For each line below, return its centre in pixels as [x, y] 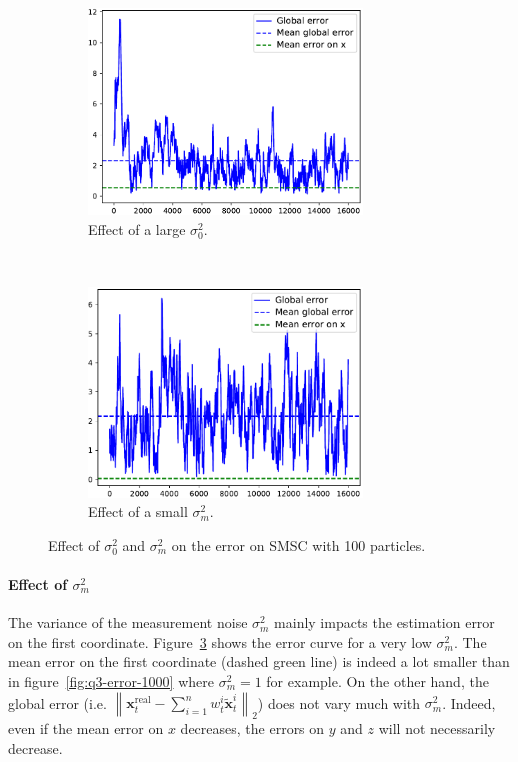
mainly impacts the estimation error [384, 622]
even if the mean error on [86, 728]
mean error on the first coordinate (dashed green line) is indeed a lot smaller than [259, 661]
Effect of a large [137, 228]
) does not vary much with [339, 702]
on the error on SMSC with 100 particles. [298, 544]
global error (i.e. [57, 702]
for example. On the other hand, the [377, 680]
